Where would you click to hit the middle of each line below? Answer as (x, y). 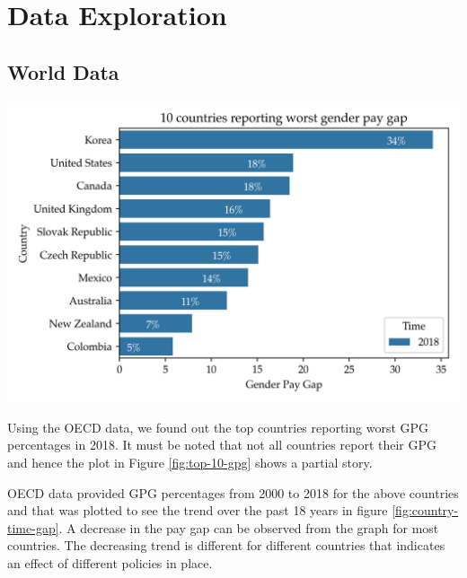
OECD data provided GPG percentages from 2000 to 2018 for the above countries (233, 492)
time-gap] (33, 527)
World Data (63, 71)
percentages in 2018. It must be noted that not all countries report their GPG (222, 445)
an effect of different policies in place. (110, 563)
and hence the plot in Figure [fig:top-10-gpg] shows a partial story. (190, 463)
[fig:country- (425, 510)
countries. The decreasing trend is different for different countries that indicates (226, 545)
